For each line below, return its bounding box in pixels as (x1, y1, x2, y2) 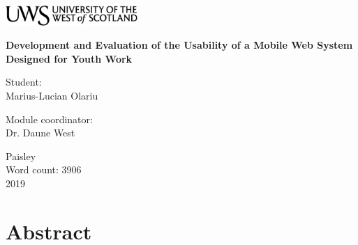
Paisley (6, 148, 36, 163)
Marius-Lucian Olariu (6, 88, 98, 103)
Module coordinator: (6, 111, 93, 126)
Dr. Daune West (6, 125, 75, 140)
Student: (6, 74, 42, 89)
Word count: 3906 (6, 162, 82, 177)
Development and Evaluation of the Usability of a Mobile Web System (6, 38, 353, 52)
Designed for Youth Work (6, 51, 133, 65)
